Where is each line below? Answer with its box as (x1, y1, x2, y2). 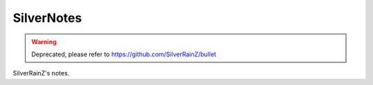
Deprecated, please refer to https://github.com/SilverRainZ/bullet (31, 50, 217, 58)
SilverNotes (12, 10, 82, 25)
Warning (31, 38, 57, 46)
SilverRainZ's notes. (12, 69, 70, 77)
